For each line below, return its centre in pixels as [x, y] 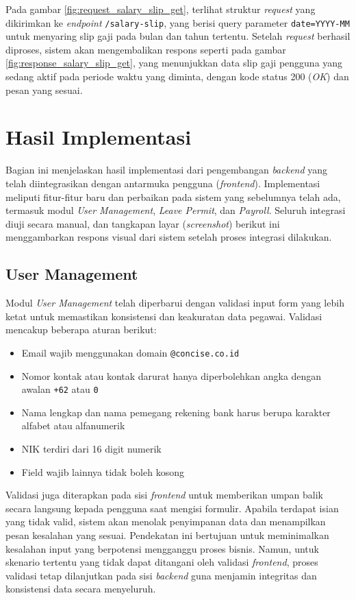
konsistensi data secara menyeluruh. [81, 589]
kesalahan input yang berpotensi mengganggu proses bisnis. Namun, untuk [162, 548]
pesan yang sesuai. [44, 89]
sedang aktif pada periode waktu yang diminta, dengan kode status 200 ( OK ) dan [177, 76]
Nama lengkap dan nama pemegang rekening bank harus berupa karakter [176, 412]
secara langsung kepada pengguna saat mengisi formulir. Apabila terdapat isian [172, 508]
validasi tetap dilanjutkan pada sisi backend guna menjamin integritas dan [161, 575]
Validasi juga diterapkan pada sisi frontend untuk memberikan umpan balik [165, 495]
